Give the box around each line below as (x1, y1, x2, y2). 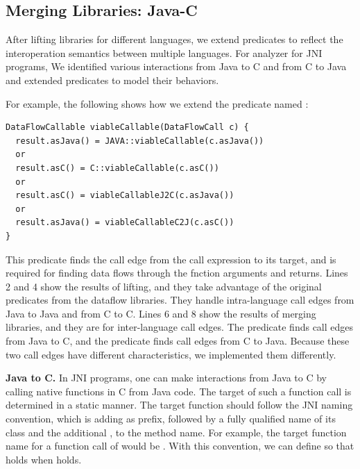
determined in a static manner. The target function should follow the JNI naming (6, 397, 353, 412)
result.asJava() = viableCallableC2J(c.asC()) (15, 217, 234, 228)
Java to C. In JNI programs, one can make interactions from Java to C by (6, 370, 327, 385)
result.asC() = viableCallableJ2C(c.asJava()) (15, 190, 234, 201)
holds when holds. (6, 452, 82, 466)
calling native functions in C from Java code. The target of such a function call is (6, 384, 352, 398)
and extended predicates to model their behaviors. (6, 72, 219, 87)
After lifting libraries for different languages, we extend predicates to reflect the (6, 32, 343, 47)
